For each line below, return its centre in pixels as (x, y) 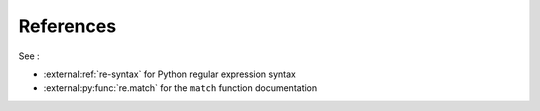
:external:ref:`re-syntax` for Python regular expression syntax (170, 74)
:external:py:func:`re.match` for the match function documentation (180, 88)
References (67, 26)
